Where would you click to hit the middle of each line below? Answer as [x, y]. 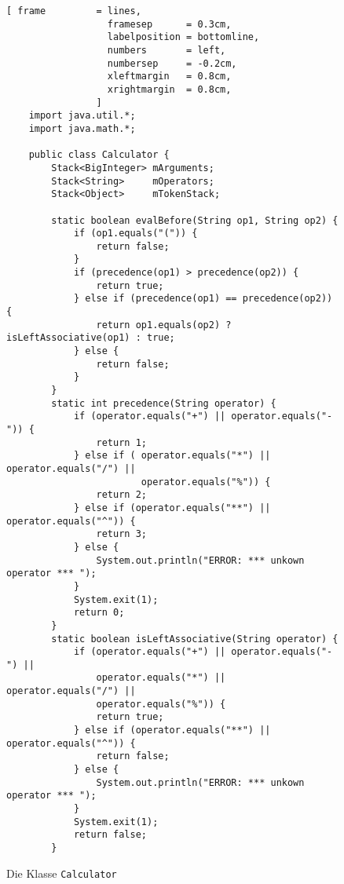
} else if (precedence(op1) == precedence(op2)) [203, 299]
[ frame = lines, [74, 11]
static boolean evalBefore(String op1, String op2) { [195, 220]
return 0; [99, 613]
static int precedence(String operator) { [164, 403]
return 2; [121, 495]
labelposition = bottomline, [183, 37]
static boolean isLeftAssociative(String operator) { [195, 639]
